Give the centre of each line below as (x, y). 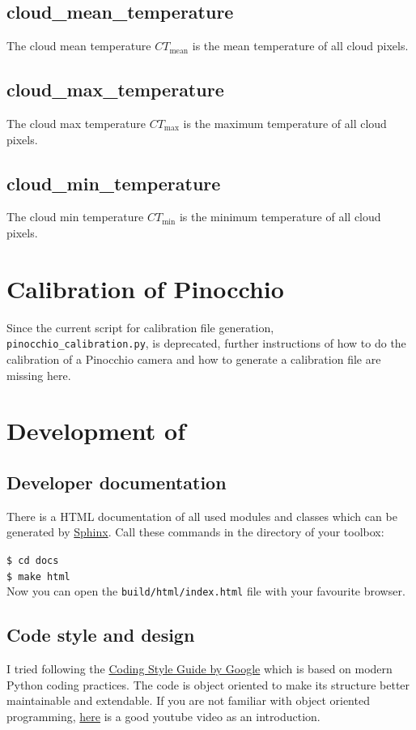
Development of (96, 431)
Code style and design (101, 635)
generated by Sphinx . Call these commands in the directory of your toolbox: (195, 532)
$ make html (38, 576)
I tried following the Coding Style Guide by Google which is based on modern (200, 669)
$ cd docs (33, 560)
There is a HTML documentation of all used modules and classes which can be (202, 516)
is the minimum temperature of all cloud (280, 217)
